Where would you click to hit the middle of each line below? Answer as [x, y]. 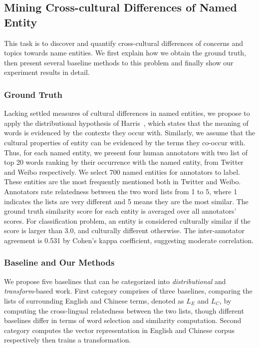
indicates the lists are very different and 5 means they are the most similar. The [126, 201]
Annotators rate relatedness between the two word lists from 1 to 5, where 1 [121, 191]
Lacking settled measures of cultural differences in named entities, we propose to [127, 113]
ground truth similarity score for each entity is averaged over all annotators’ [120, 211]
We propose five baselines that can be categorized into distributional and [115, 281]
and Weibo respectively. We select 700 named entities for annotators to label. [122, 172]
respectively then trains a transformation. [68, 340]
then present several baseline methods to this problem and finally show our [119, 62]
